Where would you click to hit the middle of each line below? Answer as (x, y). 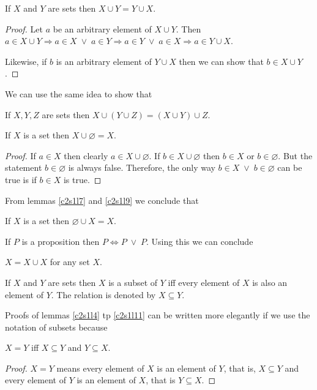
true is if (21, 179)
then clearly (86, 155)
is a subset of (133, 282)
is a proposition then (61, 241)
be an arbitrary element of (102, 28)
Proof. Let (24, 28)
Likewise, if (26, 61)
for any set (70, 262)
